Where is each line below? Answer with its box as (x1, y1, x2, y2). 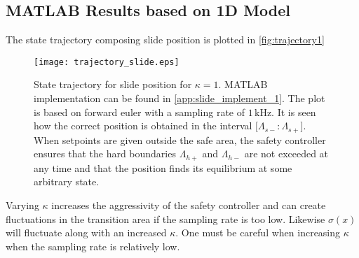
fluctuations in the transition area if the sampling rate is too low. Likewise (6, 211, 325, 226)
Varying (6, 197, 39, 212)
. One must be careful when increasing (175, 225, 341, 240)
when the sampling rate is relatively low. (6, 238, 180, 253)
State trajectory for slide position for (34, 77, 192, 92)
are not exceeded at (244, 146, 329, 161)
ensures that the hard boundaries (34, 146, 176, 161)
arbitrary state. (34, 174, 100, 189)
